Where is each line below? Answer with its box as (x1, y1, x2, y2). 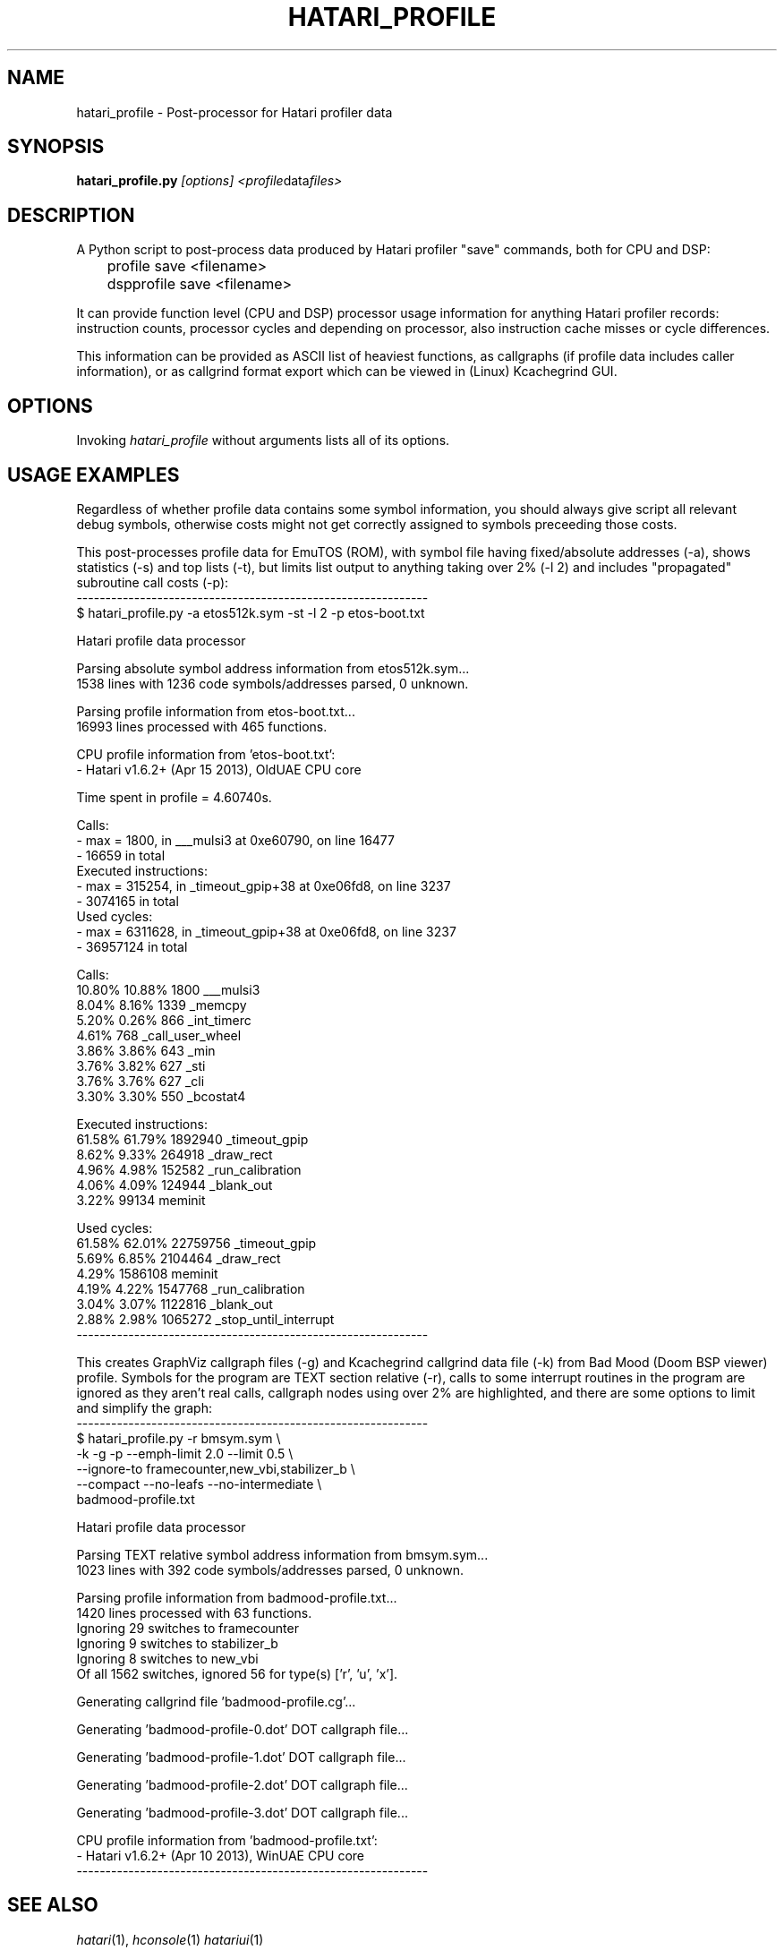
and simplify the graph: (76, 1399, 212, 1415)
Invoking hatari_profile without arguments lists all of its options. (76, 432, 450, 449)
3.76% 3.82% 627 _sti (76, 1057, 206, 1073)
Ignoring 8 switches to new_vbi (76, 1650, 259, 1666)
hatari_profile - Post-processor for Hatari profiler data (76, 104, 393, 120)
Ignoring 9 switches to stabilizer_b (76, 1635, 278, 1651)
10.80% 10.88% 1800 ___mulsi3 (76, 981, 260, 997)
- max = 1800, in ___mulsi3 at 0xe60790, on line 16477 (76, 832, 395, 848)
